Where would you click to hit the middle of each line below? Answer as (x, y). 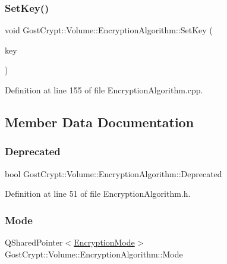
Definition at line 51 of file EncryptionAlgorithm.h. (98, 194)
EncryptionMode (104, 242)
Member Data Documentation (100, 122)
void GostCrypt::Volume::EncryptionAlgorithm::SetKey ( (109, 30)
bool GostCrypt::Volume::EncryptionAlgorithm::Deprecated (113, 173)
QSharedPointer (34, 242)
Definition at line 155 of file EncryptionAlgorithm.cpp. (104, 90)
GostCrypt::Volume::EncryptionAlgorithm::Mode (94, 254)
